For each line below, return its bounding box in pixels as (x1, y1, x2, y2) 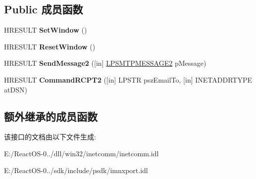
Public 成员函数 (4, 1, 83, 17)
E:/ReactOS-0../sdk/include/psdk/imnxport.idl (4, 165, 148, 175)
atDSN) (4, 84, 27, 94)
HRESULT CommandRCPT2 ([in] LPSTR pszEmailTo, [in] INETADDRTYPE (4, 74, 252, 85)
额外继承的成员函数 (4, 108, 98, 124)
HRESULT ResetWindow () (4, 41, 96, 51)
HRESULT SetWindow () (4, 25, 87, 35)
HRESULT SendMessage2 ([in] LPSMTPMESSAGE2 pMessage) (4, 58, 206, 68)
